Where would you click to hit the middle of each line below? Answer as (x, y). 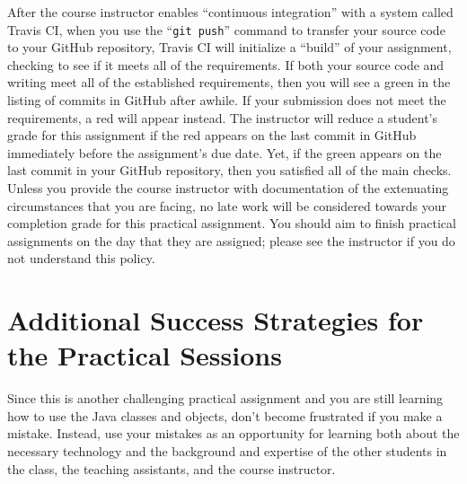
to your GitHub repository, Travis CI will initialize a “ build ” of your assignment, (229, 47)
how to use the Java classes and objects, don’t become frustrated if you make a (225, 415)
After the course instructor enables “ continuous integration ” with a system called (230, 12)
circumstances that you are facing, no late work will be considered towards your (227, 205)
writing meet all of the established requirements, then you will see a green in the (229, 82)
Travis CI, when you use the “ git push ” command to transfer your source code (226, 29)
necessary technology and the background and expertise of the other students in (227, 451)
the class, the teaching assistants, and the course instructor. (172, 468)
